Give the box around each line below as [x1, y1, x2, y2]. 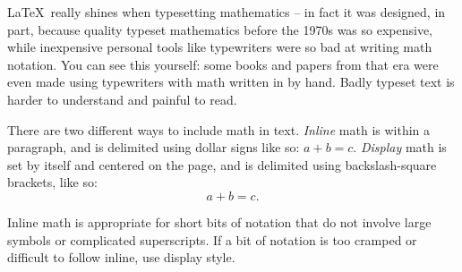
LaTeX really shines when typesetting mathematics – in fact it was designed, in [7, 3, 446, 21]
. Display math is [353, 138, 447, 157]
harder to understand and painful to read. [7, 89, 237, 108]
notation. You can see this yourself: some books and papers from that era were [7, 55, 439, 73]
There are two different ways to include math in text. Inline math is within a [7, 120, 431, 139]
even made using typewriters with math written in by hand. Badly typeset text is [7, 72, 455, 91]
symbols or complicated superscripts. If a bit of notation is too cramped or [7, 230, 417, 249]
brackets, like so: [7, 173, 98, 191]
